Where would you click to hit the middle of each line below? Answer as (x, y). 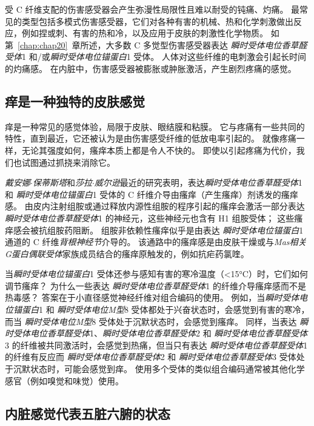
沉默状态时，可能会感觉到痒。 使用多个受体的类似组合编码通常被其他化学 (159, 369)
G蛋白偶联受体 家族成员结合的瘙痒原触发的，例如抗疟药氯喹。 (127, 253)
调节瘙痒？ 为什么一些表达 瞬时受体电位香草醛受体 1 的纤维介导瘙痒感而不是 (155, 285)
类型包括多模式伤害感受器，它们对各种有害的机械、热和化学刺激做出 (157, 21)
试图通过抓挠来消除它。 (68, 162)
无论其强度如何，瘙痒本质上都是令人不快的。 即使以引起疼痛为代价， (159, 150)
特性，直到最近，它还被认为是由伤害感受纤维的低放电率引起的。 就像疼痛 (151, 138)
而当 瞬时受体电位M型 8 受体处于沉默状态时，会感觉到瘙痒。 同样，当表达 (151, 321)
